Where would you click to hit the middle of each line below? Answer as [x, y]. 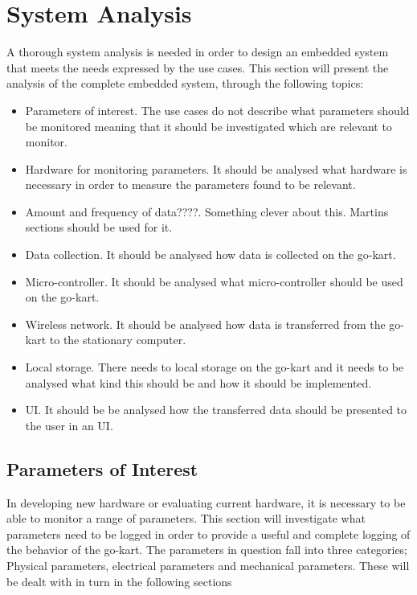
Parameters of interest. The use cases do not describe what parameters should [217, 110]
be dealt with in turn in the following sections [119, 581]
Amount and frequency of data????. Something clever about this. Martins [207, 211]
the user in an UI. [69, 425]
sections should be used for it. [99, 227]
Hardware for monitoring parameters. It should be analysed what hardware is [216, 168]
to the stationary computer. [118, 340]
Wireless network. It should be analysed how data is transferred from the [205, 324]
